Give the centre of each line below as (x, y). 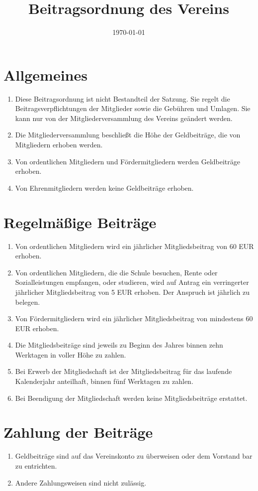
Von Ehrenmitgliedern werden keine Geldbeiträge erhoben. (104, 187)
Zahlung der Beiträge (78, 432)
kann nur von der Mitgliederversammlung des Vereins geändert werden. (124, 118)
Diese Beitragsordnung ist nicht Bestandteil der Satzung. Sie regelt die (123, 98)
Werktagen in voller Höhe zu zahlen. (71, 354)
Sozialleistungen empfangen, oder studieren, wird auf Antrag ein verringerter (132, 282)
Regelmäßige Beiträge (80, 222)
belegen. (28, 302)
